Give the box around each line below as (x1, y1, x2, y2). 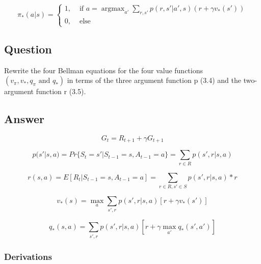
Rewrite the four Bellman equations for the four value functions (4, 65, 203, 75)
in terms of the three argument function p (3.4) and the (67, 75, 241, 85)
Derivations (4, 250, 52, 262)
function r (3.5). (36, 86, 86, 97)
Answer (4, 111, 45, 127)
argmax (101, 5, 125, 13)
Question (4, 41, 52, 56)
